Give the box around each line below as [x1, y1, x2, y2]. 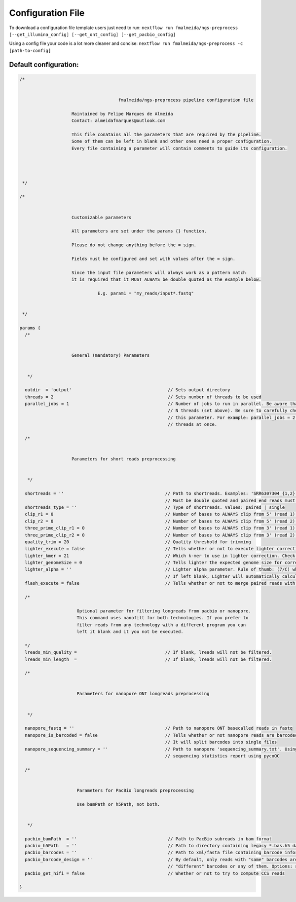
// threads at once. [168, 422, 218, 427]
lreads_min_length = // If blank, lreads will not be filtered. [25, 656, 272, 662]
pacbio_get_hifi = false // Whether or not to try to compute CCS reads [25, 870, 285, 876]
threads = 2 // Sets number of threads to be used [25, 394, 261, 400]
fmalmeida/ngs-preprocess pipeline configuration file [118, 97, 254, 103]
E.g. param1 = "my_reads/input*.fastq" [97, 290, 194, 296]
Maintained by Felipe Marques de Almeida [72, 111, 173, 116]
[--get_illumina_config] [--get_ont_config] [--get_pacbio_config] [9, 32, 176, 37]
